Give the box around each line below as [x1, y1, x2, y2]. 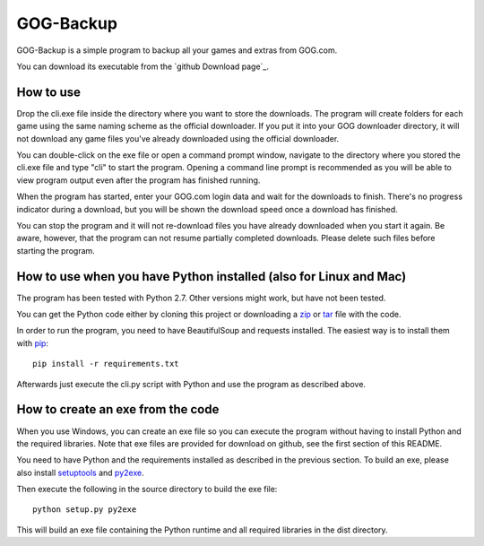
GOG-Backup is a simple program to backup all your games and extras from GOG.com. [16, 45, 338, 56]
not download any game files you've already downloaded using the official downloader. [16, 133, 340, 143]
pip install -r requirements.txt [32, 359, 179, 369]
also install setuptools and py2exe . [16, 467, 144, 478]
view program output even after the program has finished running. [16, 175, 261, 186]
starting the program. [16, 245, 96, 256]
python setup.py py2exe [32, 505, 137, 515]
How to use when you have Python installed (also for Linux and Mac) [16, 269, 407, 284]
